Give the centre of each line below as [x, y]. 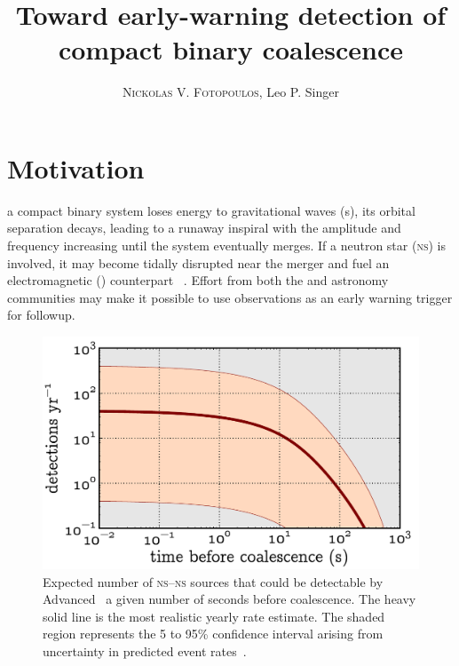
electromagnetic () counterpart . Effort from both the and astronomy [198, 280]
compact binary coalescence [231, 49]
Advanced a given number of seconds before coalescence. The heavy [229, 599]
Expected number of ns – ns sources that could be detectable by [213, 581]
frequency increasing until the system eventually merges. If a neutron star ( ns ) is [226, 246]
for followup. [41, 315]
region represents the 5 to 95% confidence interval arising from [213, 634]
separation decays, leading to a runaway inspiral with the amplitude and [204, 228]
